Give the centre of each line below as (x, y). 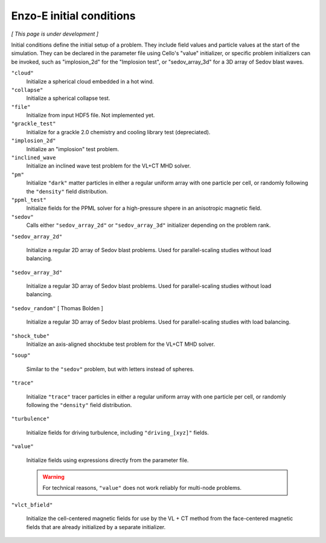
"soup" (21, 356)
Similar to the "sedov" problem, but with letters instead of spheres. (110, 369)
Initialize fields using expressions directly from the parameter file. (107, 460)
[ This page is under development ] (55, 34)
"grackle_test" (34, 124)
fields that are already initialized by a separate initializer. (96, 527)
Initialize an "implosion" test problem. (73, 149)
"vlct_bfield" (32, 505)
